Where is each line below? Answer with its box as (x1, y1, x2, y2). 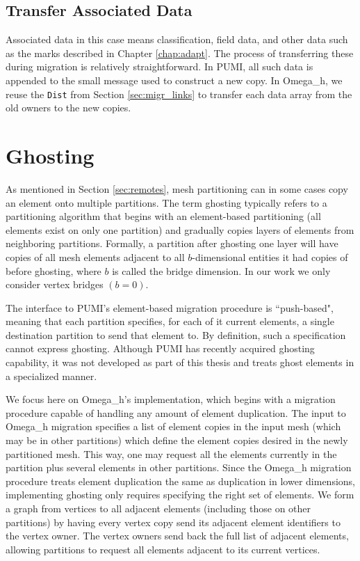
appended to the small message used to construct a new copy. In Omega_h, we (6, 72, 343, 87)
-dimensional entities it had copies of (192, 249, 348, 264)
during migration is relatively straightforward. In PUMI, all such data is (6, 59, 313, 74)
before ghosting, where (6, 263, 101, 278)
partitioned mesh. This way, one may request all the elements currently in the (6, 446, 337, 461)
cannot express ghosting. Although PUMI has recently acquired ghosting (6, 341, 315, 356)
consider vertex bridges (6, 277, 104, 292)
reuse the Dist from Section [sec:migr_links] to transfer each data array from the (6, 86, 352, 101)
